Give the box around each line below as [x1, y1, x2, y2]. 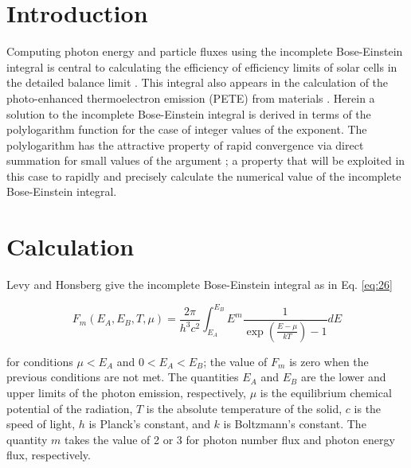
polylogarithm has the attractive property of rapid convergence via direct [6, 136, 364, 153]
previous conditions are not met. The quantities [6, 369, 239, 385]
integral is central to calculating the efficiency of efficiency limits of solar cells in [6, 58, 397, 75]
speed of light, [6, 415, 76, 432]
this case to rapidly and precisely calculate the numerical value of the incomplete [6, 167, 401, 184]
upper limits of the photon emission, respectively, [6, 384, 247, 400]
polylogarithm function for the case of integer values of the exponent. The [6, 121, 367, 138]
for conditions [6, 353, 73, 369]
